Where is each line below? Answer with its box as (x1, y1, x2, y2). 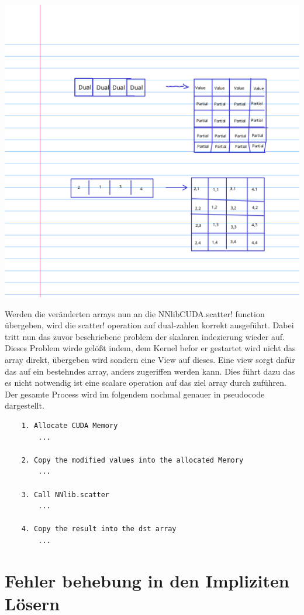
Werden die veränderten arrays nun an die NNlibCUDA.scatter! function (5, 307, 265, 320)
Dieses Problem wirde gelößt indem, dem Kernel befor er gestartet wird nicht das (5, 342, 296, 354)
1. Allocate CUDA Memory (21, 422, 118, 430)
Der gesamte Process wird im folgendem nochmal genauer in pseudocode (5, 388, 265, 400)
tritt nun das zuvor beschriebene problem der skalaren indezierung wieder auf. (5, 330, 285, 342)
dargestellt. (5, 399, 44, 412)
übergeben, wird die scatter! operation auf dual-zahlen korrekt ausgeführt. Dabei (5, 319, 294, 331)
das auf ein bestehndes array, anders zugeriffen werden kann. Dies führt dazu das (5, 365, 295, 377)
